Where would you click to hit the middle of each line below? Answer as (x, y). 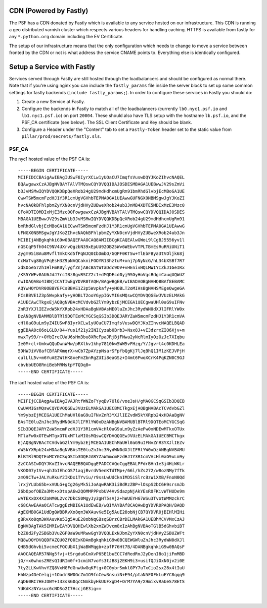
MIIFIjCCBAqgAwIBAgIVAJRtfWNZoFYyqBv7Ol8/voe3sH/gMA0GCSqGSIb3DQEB (101, 401)
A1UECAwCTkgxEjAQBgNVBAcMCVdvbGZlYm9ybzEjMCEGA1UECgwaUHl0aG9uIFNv (101, 302)
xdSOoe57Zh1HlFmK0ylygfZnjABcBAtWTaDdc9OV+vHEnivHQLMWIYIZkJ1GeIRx (101, 268)
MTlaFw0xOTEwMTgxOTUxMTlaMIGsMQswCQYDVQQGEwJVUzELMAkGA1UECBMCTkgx (101, 436)
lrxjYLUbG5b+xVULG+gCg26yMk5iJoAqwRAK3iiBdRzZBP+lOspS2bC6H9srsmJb (101, 484)
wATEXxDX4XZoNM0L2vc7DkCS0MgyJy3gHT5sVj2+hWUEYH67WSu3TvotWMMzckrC (101, 498)
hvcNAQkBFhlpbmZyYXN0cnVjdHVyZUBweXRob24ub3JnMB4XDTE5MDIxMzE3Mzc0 (101, 205)
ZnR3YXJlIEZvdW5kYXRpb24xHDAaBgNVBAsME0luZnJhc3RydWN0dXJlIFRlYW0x (101, 309)
